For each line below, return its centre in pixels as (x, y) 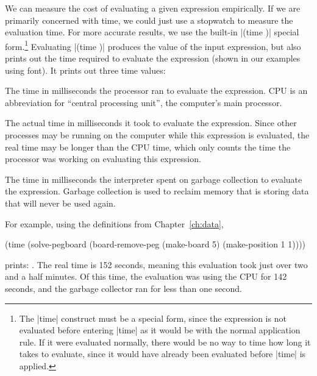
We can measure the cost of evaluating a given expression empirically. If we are (153, 8)
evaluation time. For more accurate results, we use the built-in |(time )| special (152, 32)
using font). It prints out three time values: (85, 70)
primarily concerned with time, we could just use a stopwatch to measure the (149, 20)
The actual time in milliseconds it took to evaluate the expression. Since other (151, 123)
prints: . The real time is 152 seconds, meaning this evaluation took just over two (156, 264)
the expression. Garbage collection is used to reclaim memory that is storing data (157, 191)
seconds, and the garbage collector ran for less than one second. (124, 288)
